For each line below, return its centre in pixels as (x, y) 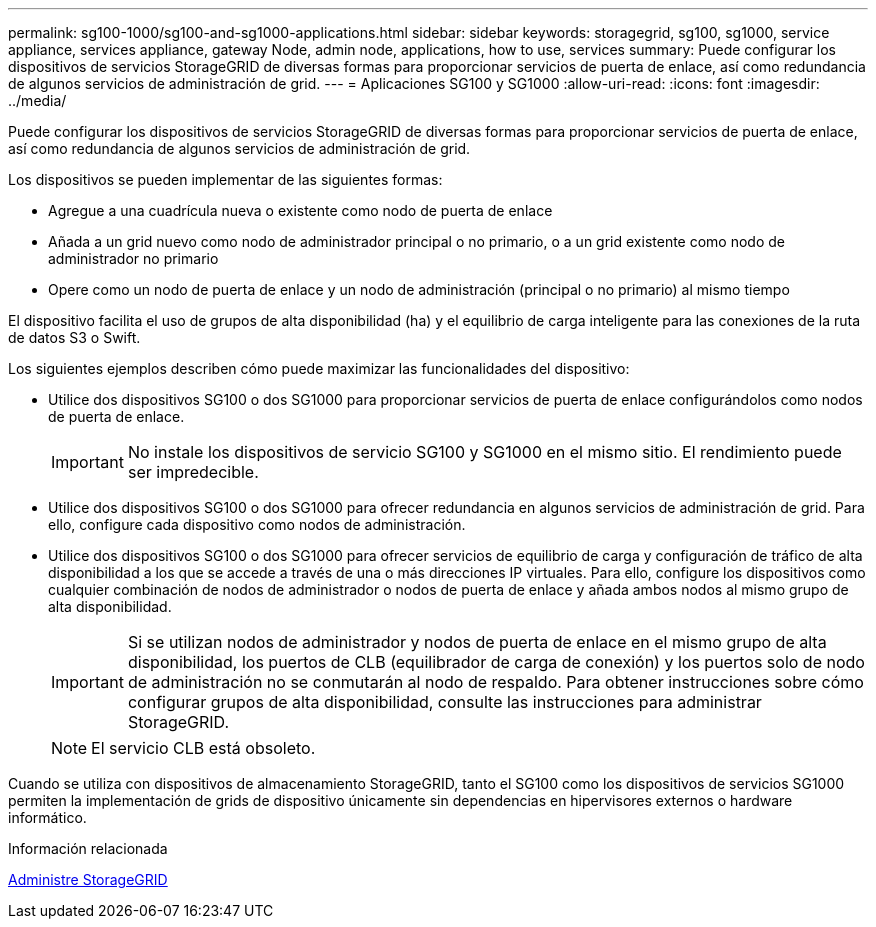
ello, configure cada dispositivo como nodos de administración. (257, 524)
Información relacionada (88, 848)
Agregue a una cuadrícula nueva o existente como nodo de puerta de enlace (300, 210)
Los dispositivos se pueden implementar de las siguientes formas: (225, 179)
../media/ (37, 100)
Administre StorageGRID (88, 879)
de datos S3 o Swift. (74, 337)
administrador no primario (133, 258)
